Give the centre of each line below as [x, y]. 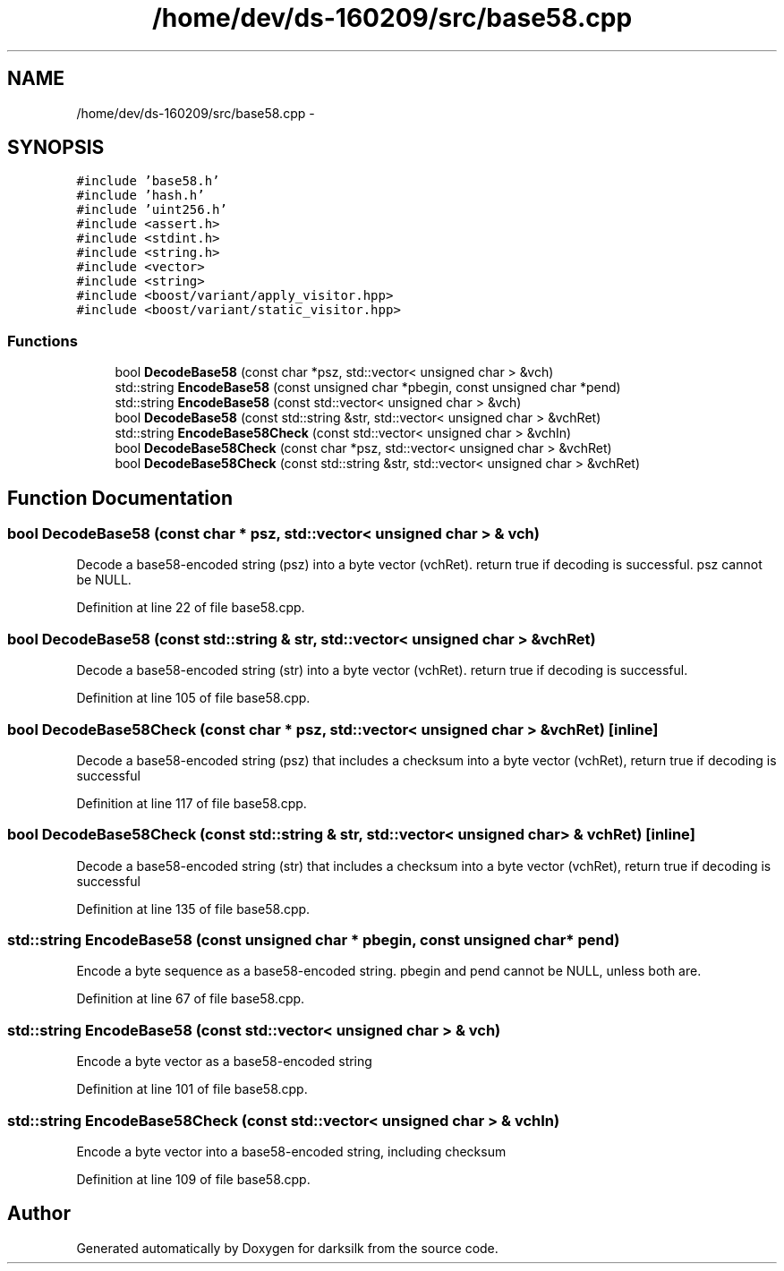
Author [39, 1214]
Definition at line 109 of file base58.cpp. [193, 1179]
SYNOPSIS [56, 148]
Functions [43, 341]
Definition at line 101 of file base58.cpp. [192, 1089]
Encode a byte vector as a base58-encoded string [224, 1062]
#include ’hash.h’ [141, 196]
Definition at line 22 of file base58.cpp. [191, 608]
